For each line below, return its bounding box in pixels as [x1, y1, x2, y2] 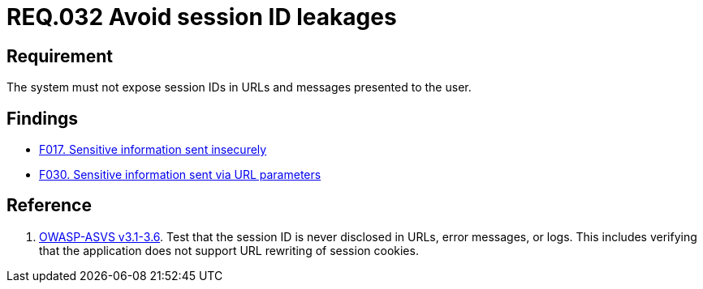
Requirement [6, 45, 114, 66]
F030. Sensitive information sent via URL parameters [39, 168, 321, 182]
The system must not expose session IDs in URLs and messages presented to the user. [6, 80, 472, 95]
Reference [6, 195, 92, 216]
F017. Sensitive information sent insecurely [39, 142, 267, 157]
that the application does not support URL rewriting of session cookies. [39, 243, 419, 257]
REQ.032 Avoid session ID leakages [6, 3, 397, 31]
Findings [6, 108, 79, 129]
